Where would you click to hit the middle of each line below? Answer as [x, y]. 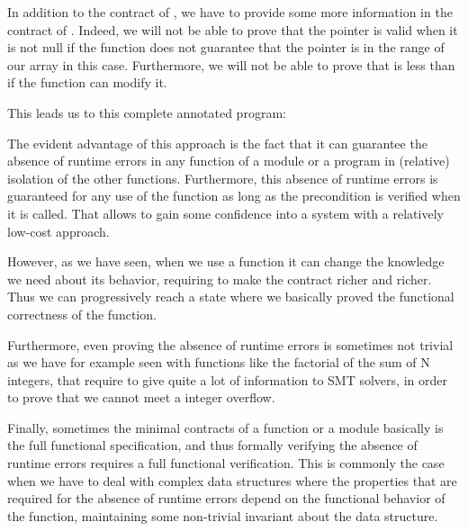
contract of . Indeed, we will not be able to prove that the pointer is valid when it [233, 29]
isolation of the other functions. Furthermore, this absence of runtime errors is [223, 178]
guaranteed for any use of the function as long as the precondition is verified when [234, 196]
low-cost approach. [58, 231]
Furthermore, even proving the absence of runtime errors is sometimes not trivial [230, 344]
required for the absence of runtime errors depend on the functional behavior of [226, 498]
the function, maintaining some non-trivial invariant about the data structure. [223, 515]
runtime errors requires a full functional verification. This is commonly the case [226, 463]
